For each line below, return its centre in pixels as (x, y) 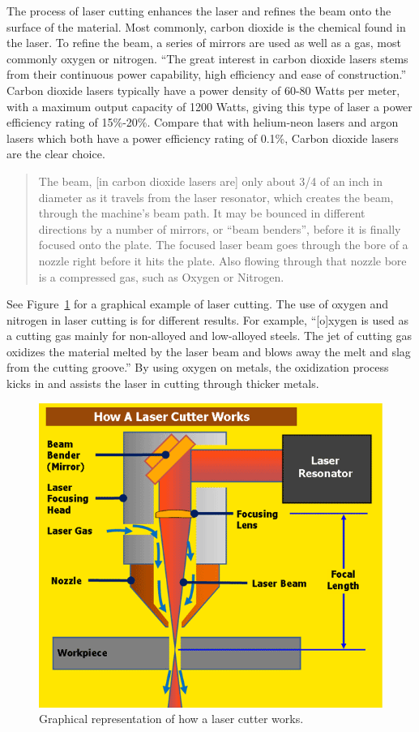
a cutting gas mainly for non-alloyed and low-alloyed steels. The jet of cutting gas (209, 336)
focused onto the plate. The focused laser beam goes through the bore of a (223, 245)
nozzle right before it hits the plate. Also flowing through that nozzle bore (222, 260)
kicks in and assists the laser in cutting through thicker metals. (163, 383)
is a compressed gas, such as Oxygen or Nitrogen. (161, 276)
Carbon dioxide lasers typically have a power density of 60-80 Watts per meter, (203, 90)
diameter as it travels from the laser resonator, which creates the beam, (216, 197)
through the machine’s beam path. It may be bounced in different (202, 213)
